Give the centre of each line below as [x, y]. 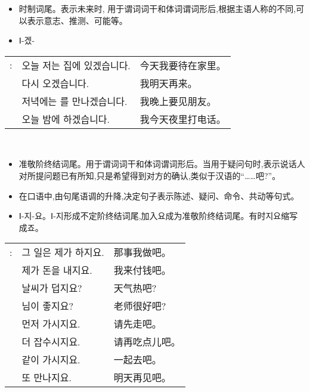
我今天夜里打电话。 [183, 119]
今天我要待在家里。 [183, 65]
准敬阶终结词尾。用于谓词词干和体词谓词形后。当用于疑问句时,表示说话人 [162, 164]
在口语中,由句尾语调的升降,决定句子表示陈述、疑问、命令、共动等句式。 [159, 195]
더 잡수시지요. [51, 342]
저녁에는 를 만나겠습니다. [75, 101]
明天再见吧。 [142, 378]
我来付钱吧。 [142, 270]
